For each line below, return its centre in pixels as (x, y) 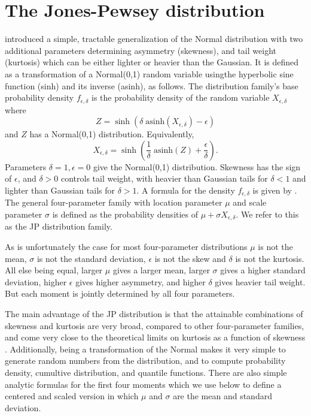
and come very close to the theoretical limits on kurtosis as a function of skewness (155, 337)
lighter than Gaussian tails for (60, 190)
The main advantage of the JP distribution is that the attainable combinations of (154, 313)
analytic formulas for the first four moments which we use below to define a (143, 384)
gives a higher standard (263, 270)
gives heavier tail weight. (260, 281)
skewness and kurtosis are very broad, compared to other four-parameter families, (155, 325)
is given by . (275, 190)
